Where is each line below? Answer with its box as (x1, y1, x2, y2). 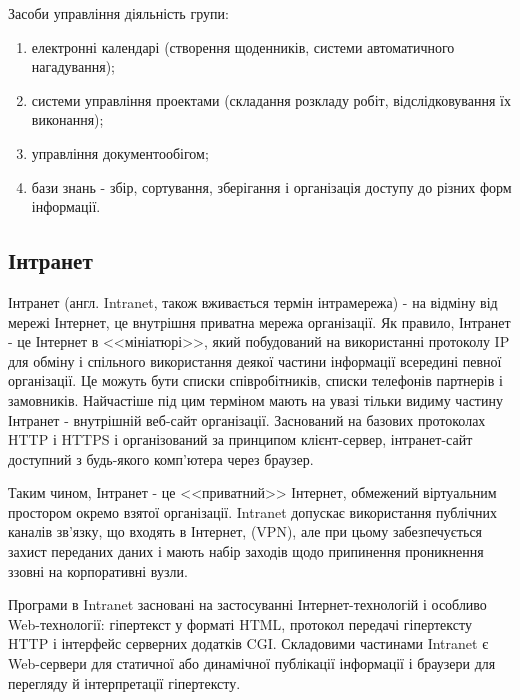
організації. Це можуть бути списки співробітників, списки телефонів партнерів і (8, 370, 503, 391)
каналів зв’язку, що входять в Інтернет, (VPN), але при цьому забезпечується (8, 521, 483, 542)
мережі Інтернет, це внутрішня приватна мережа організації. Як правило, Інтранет (8, 311, 511, 332)
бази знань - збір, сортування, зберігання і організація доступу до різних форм (31, 176, 512, 197)
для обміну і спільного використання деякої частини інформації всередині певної (8, 350, 502, 371)
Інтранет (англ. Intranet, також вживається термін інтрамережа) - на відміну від (8, 291, 498, 312)
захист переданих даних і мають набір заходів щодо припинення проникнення (8, 541, 484, 562)
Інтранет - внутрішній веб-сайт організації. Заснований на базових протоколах (8, 409, 486, 430)
